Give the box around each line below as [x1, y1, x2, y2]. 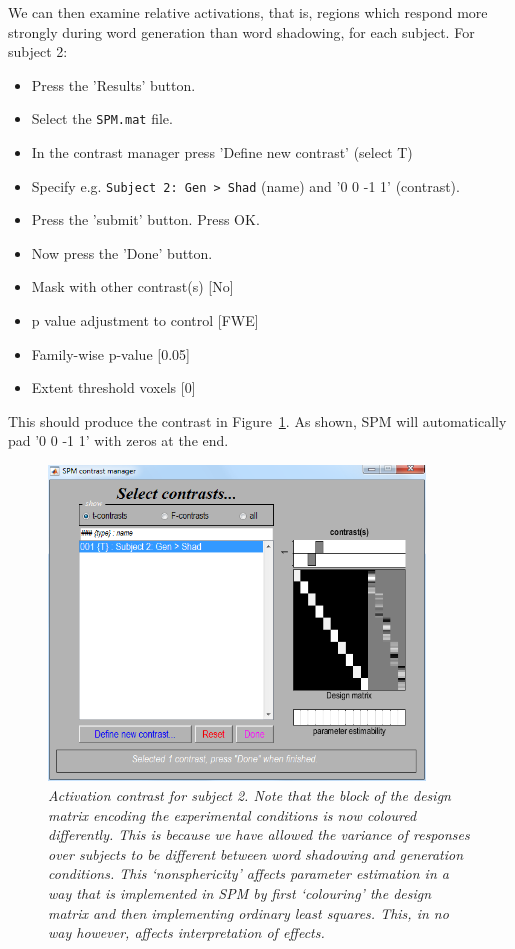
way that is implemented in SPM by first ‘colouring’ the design [48, 882, 432, 903]
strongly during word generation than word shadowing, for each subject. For [8, 21, 475, 42]
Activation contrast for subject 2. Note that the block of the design [48, 784, 451, 805]
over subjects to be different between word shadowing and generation [48, 843, 464, 864]
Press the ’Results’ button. [31, 74, 196, 95]
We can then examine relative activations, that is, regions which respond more [8, 2, 488, 22]
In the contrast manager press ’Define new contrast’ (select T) [31, 142, 413, 163]
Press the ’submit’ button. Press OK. [31, 209, 260, 230]
